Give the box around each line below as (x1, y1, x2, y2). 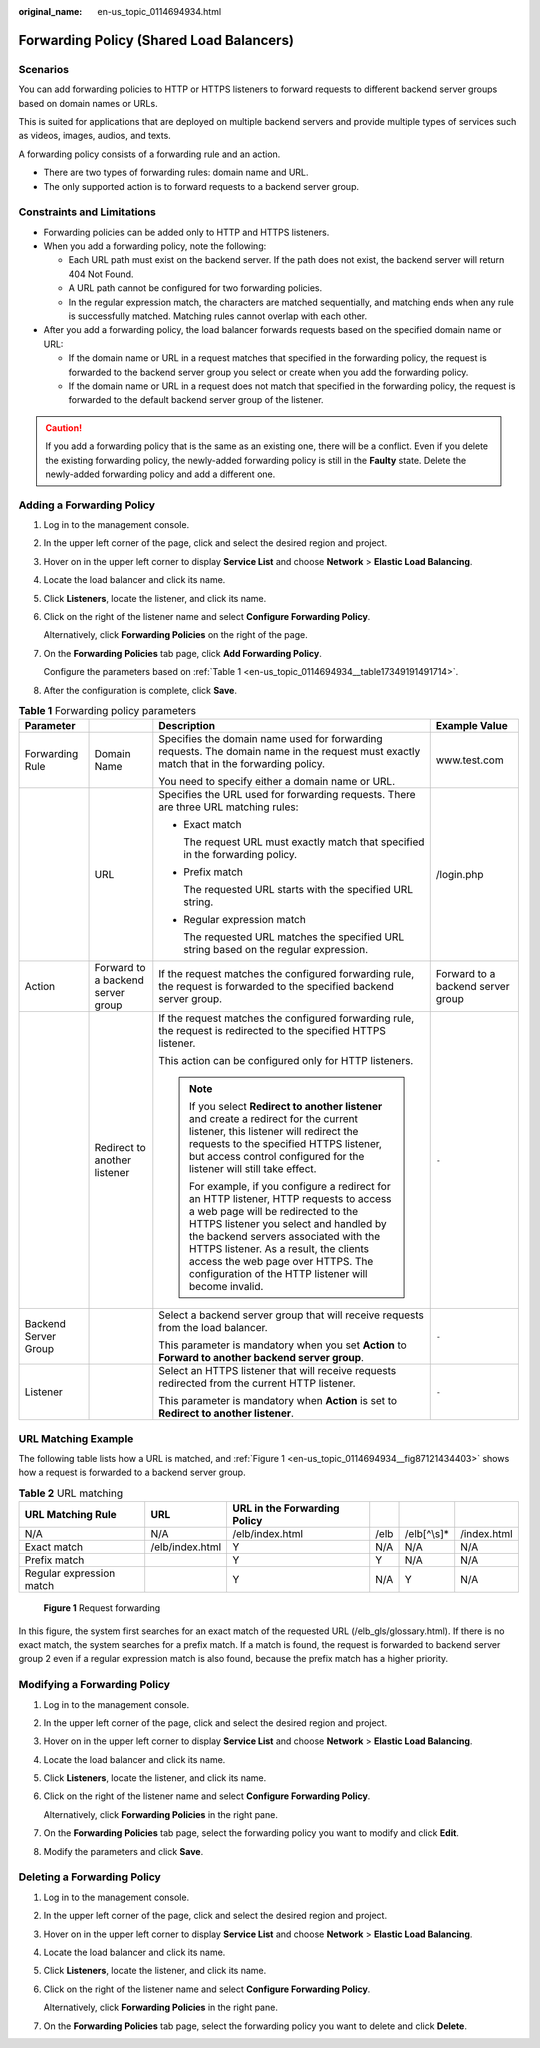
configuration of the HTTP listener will (188, 1267, 368, 1281)
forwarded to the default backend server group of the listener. (68, 394, 324, 406)
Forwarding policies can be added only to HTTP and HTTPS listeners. (43, 226, 330, 238)
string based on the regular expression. (183, 943, 369, 957)
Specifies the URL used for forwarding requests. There (158, 788, 416, 802)
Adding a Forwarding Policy (18, 498, 155, 512)
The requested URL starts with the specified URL (183, 883, 414, 897)
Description (158, 719, 215, 733)
